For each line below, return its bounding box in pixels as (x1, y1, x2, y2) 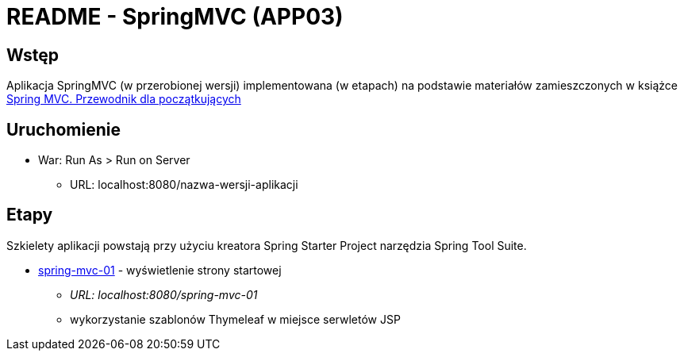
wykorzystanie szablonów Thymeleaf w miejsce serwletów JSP (70, 312, 401, 326)
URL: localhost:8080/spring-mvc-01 (70, 287, 258, 301)
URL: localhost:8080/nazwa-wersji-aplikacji (70, 178, 298, 192)
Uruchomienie (6, 119, 121, 140)
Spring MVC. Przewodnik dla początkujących (6, 92, 241, 106)
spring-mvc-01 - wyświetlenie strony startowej (38, 263, 282, 277)
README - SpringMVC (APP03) (6, 3, 344, 30)
